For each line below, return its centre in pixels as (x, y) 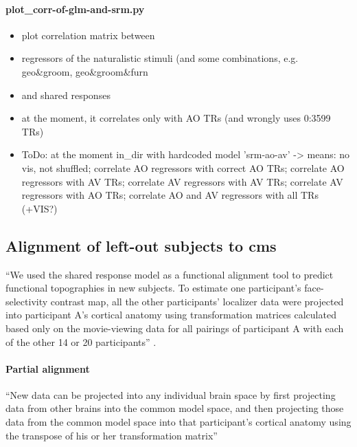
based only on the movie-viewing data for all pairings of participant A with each (175, 328)
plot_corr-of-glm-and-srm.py (75, 9)
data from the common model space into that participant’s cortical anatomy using (178, 422)
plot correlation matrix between (88, 35)
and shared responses (66, 95)
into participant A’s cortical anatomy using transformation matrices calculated (171, 315)
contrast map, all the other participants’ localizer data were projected (197, 301)
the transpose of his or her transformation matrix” (112, 435)
